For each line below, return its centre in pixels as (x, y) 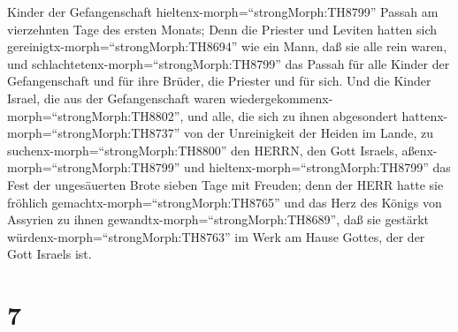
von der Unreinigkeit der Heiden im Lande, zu (309, 133)
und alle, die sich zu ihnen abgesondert (293, 115)
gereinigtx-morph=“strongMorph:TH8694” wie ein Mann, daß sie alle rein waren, (227, 46)
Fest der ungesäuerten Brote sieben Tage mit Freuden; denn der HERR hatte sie (225, 184)
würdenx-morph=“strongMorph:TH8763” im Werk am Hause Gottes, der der (216, 236)
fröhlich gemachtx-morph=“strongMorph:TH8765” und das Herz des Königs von (225, 202)
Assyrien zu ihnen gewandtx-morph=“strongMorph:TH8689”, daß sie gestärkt (218, 219)
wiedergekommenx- (282, 98)
